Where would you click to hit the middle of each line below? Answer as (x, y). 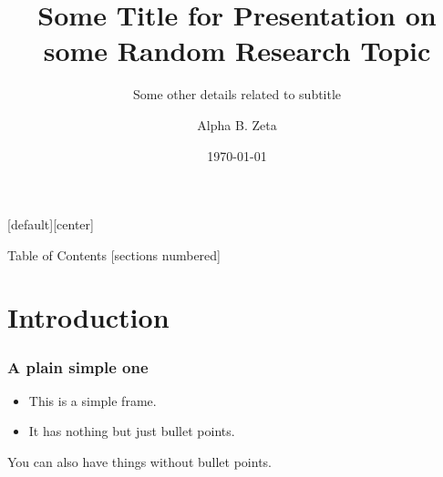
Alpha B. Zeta (237, 124)
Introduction (88, 317)
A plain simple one (78, 366)
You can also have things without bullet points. (139, 462)
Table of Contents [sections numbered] (114, 254)
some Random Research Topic (237, 51)
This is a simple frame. (93, 400)
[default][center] (51, 224)
